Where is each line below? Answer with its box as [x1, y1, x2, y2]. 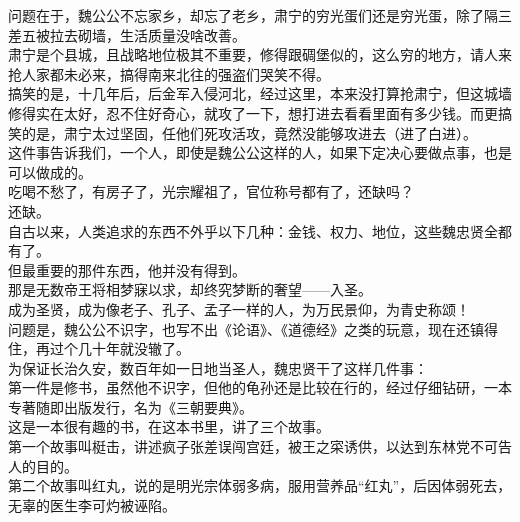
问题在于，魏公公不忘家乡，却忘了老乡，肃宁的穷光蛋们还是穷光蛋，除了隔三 [8, 5, 512, 25]
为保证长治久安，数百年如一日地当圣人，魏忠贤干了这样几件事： [8, 357, 428, 378]
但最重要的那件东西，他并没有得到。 [8, 259, 246, 280]
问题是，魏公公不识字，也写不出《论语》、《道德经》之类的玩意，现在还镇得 [8, 318, 498, 339]
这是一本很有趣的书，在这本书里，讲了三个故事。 [8, 416, 330, 437]
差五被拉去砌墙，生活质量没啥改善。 [8, 24, 246, 45]
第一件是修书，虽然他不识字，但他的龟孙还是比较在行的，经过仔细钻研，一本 [8, 377, 512, 398]
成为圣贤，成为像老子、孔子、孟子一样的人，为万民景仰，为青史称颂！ [8, 298, 470, 319]
